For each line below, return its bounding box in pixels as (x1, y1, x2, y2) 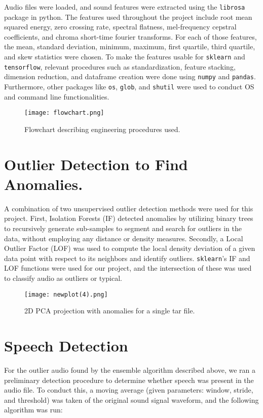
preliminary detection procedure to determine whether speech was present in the (4, 374, 254, 385)
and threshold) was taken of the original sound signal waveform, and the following (4, 394, 259, 405)
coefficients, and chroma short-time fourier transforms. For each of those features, (4, 31, 257, 42)
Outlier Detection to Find (4, 153, 188, 174)
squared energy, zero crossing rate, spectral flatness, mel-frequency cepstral (4, 21, 237, 32)
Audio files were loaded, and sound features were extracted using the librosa (4, 2, 245, 12)
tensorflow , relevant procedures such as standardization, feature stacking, (4, 61, 236, 72)
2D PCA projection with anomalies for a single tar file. (24, 305, 195, 316)
